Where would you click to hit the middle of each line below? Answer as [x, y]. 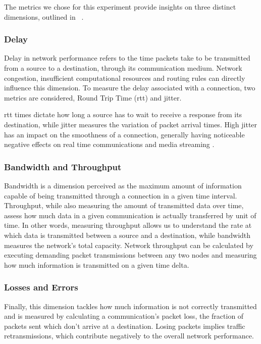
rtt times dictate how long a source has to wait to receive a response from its [123, 114]
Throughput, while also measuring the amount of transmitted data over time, [124, 205]
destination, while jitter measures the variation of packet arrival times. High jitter [131, 124]
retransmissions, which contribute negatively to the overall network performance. [129, 336]
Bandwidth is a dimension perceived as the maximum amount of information [123, 185]
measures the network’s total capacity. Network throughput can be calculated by [129, 245]
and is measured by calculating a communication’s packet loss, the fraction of [124, 316]
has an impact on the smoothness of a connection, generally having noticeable [124, 134]
